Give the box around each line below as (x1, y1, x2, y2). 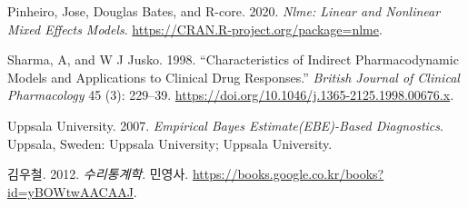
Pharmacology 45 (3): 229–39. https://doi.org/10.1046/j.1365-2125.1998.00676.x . (7, 85, 454, 104)
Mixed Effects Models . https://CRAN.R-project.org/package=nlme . (7, 19, 383, 38)
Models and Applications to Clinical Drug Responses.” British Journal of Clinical (7, 67, 460, 86)
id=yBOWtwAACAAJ (7, 182, 134, 201)
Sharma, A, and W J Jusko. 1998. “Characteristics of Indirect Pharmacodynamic (7, 50, 459, 69)
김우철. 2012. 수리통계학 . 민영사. (7, 164, 189, 183)
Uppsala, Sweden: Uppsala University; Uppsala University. (7, 133, 333, 153)
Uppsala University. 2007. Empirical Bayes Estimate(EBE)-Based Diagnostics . (7, 115, 443, 134)
